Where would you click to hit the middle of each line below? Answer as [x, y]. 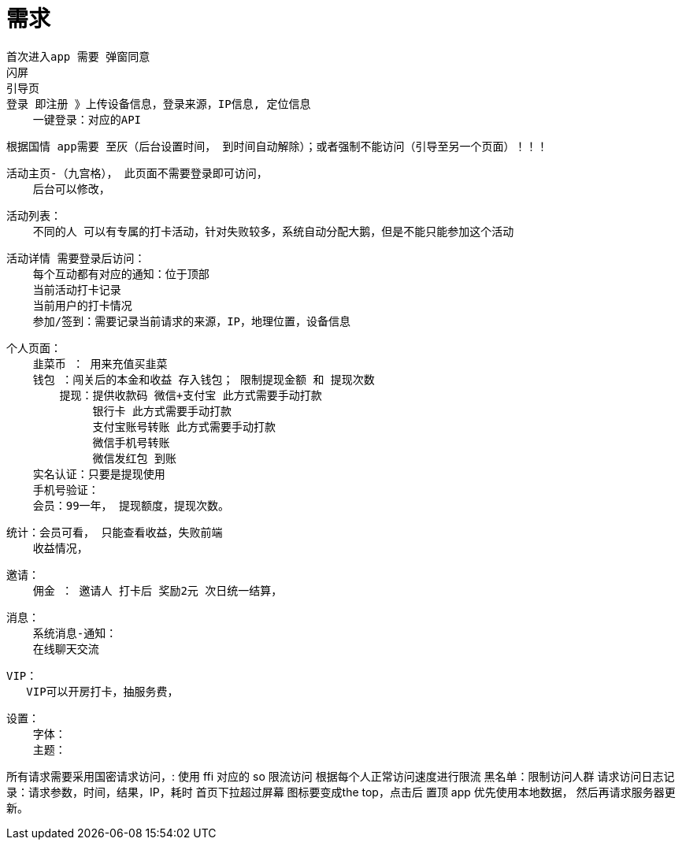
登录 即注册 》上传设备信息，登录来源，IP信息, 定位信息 [159, 104]
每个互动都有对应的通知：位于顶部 [121, 274]
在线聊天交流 [66, 649]
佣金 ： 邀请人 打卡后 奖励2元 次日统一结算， [158, 590]
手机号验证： [66, 490]
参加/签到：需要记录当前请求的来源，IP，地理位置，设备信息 [191, 321]
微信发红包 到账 [135, 458]
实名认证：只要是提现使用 [99, 474]
